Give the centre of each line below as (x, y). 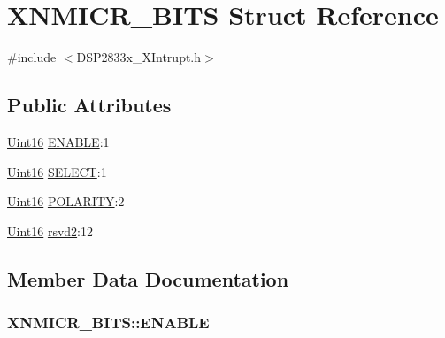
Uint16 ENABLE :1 (58, 141)
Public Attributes (89, 105)
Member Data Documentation (148, 278)
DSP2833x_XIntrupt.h (139, 57)
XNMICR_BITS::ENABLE (108, 322)
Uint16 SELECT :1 (57, 171)
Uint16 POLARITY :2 (66, 201)
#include (32, 57)
